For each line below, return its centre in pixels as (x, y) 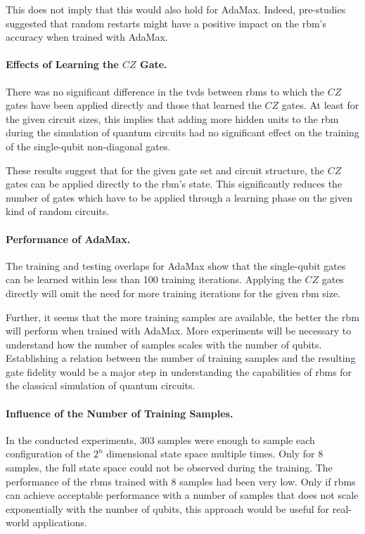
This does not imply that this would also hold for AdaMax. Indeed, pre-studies (176, 9)
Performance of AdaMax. (68, 239)
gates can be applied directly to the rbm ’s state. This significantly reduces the (174, 184)
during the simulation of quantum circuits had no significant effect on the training (182, 132)
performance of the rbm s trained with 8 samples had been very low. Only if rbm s (181, 481)
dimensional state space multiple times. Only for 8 (215, 454)
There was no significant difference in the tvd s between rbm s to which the (165, 91)
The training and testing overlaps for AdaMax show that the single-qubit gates (176, 265)
